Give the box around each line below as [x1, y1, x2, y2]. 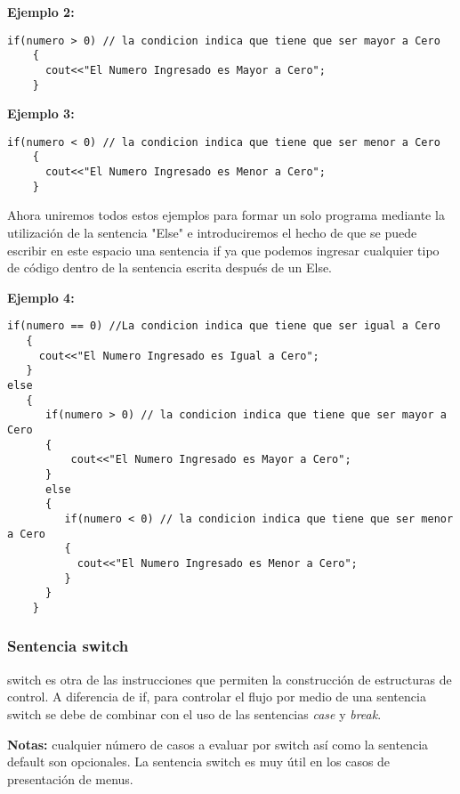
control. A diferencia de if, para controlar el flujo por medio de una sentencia [7, 687, 426, 706]
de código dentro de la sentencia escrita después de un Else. [7, 258, 333, 277]
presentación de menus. [7, 769, 133, 788]
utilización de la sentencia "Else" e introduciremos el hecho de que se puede [7, 223, 417, 242]
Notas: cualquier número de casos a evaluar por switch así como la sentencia [7, 734, 429, 753]
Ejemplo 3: [7, 104, 75, 123]
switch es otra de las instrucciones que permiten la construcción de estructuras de [7, 669, 452, 688]
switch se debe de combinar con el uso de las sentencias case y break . [7, 704, 382, 723]
